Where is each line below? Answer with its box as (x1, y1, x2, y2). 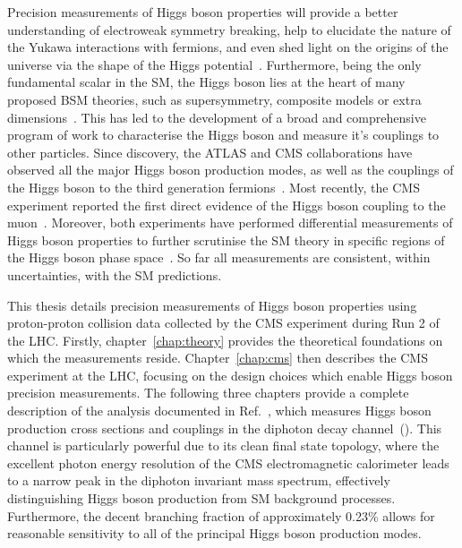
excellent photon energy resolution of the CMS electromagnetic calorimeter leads (7, 453, 449, 472)
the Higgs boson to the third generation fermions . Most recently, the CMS (7, 177, 420, 196)
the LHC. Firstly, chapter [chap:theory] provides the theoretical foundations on (7, 330, 443, 349)
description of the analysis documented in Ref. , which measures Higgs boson (7, 401, 432, 420)
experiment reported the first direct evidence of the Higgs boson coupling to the (7, 195, 446, 214)
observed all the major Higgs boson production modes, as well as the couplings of (7, 160, 454, 179)
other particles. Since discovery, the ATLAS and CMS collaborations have (7, 142, 413, 161)
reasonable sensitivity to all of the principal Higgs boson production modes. (7, 524, 422, 543)
